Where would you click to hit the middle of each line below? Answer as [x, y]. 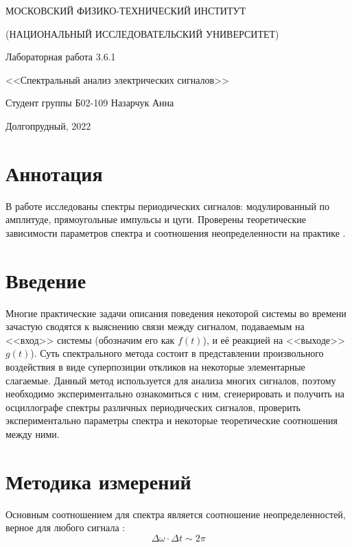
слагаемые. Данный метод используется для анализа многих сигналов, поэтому [171, 380]
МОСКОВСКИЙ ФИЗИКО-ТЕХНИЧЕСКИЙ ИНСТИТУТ [126, 10]
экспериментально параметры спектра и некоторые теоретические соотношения [172, 420]
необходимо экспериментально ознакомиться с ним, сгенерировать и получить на [175, 394]
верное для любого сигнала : [66, 527]
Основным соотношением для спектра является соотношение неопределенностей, [176, 514]
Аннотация [54, 173]
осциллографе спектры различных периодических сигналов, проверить [153, 407]
